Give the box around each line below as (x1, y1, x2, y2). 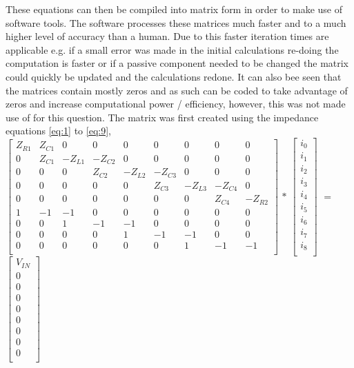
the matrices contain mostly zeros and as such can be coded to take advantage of (6, 83, 348, 97)
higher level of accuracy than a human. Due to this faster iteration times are (6, 29, 329, 43)
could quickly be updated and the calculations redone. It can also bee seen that (6, 69, 342, 83)
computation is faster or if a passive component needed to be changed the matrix (6, 56, 349, 70)
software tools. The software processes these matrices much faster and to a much (6, 15, 346, 30)
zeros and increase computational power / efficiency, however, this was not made (6, 96, 346, 111)
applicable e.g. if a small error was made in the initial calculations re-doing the (6, 42, 339, 57)
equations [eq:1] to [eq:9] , (6, 123, 111, 138)
